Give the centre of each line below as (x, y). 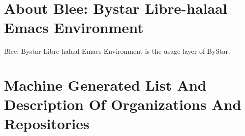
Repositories (47, 123)
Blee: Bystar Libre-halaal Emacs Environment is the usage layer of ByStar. (117, 51)
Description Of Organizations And (123, 104)
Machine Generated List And (105, 85)
